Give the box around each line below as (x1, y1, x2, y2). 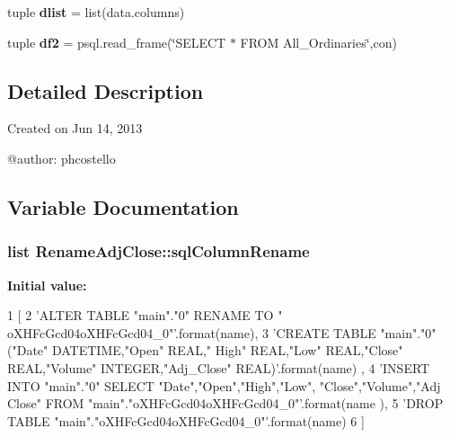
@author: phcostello (7, 148, 116, 167)
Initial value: (7, 275, 87, 294)
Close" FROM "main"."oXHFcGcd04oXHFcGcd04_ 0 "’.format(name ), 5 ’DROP (7, 394, 444, 413)
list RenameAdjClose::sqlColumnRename (7, 240, 310, 263)
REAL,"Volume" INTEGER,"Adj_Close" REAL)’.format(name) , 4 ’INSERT (7, 358, 430, 377)
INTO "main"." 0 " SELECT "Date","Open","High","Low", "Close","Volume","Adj (7, 376, 441, 395)
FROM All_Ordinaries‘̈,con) (240, 32, 397, 51)
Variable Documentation (7, 192, 239, 220)
